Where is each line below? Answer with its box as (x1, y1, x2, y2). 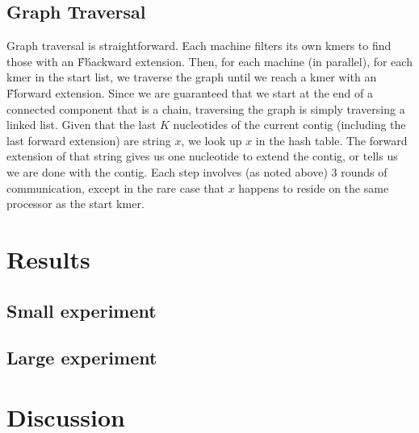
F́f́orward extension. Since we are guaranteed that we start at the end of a (6, 84, 373, 101)
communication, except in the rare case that (6, 179, 225, 196)
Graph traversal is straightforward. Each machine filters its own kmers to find (6, 37, 392, 54)
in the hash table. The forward (255, 131, 408, 148)
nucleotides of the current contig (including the (173, 116, 406, 133)
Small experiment (6, 298, 157, 323)
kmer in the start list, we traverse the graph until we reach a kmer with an (6, 69, 377, 85)
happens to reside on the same (238, 179, 389, 196)
